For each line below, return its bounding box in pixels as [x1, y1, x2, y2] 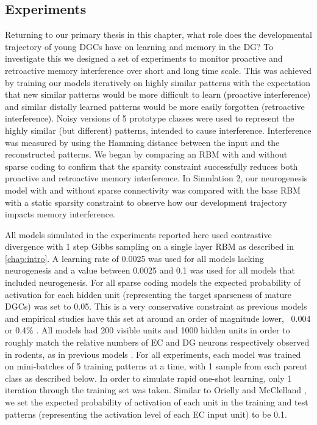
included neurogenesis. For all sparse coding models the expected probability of [5, 276, 301, 289]
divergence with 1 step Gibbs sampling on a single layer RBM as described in [5, 240, 294, 253]
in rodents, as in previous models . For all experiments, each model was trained [5, 347, 301, 360]
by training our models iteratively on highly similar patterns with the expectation [5, 76, 310, 89]
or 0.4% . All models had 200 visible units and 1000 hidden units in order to [5, 324, 290, 336]
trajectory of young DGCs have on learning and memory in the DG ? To [5, 40, 274, 53]
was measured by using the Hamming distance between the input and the [5, 136, 280, 148]
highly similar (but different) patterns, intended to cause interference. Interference [5, 123, 312, 136]
